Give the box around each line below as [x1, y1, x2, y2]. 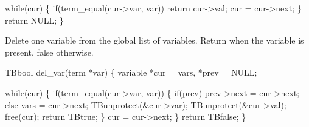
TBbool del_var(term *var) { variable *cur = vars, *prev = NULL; [5, 66, 257, 79]
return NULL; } [5, 13, 64, 26]
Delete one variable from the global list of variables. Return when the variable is [5, 34, 304, 47]
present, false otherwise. [5, 45, 94, 58]
